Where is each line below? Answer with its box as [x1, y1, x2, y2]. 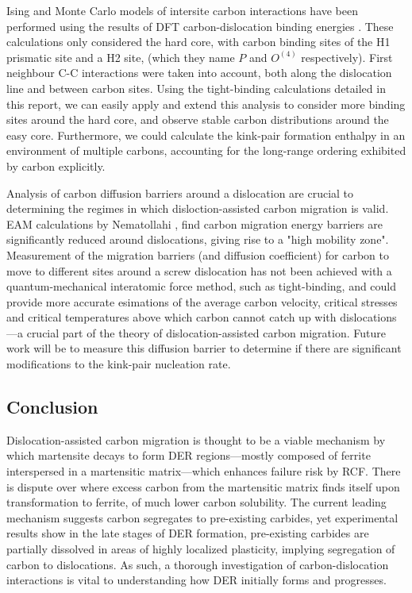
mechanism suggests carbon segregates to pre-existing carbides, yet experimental [6, 509, 399, 526]
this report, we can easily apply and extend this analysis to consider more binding [6, 95, 406, 112]
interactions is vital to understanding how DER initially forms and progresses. [6, 572, 387, 588]
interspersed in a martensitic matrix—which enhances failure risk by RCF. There [6, 463, 401, 479]
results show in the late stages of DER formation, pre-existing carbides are [6, 525, 369, 541]
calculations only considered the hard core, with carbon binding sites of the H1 [6, 33, 391, 50]
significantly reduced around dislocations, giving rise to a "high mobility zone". [6, 231, 389, 248]
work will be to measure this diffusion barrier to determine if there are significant [6, 340, 402, 356]
